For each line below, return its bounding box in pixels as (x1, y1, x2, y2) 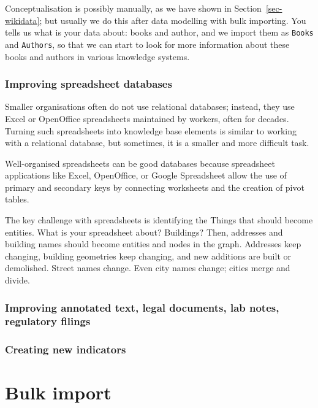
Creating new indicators (5, 342, 126, 357)
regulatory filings (5, 314, 91, 329)
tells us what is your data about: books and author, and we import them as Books (5, 26, 314, 39)
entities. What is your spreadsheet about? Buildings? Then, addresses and (5, 225, 283, 238)
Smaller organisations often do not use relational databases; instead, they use (5, 100, 295, 113)
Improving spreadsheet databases (5, 76, 172, 91)
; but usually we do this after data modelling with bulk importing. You (39, 13, 306, 26)
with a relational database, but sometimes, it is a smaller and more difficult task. (5, 136, 309, 149)
